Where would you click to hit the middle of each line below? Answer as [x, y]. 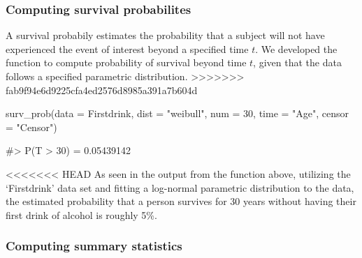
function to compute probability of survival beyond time [126, 62]
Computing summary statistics [94, 246]
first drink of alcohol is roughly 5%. [81, 214]
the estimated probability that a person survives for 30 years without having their [181, 201]
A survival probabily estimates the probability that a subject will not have [165, 35]
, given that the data [297, 62]
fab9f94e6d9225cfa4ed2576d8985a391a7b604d [102, 90]
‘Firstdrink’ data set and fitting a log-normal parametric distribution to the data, [180, 187]
